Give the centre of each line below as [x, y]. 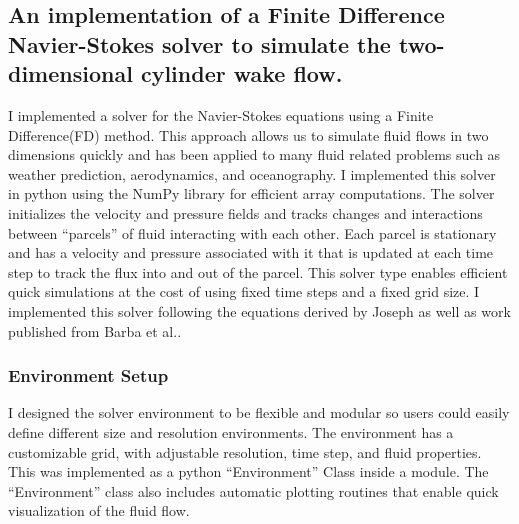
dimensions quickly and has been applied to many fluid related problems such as [254, 154]
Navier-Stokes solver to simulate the [199, 43]
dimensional [70, 73]
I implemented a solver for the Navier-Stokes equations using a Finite [221, 114]
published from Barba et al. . [95, 330]
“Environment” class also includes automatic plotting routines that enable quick [253, 490]
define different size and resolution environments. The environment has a [231, 431]
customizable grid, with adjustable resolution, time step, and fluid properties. [245, 451]
